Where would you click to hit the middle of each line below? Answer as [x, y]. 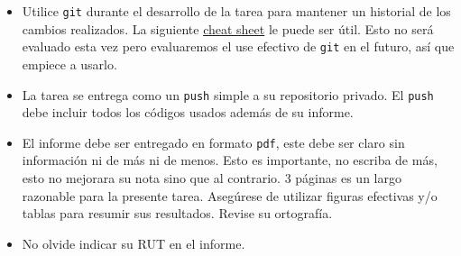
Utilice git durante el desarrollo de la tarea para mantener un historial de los [236, 11]
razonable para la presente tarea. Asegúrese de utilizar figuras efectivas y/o [230, 195]
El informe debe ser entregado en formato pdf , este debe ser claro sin [213, 142]
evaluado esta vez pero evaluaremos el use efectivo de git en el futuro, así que [238, 46]
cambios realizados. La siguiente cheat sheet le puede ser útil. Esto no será [228, 28]
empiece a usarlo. [69, 64]
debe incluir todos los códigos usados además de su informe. [188, 112]
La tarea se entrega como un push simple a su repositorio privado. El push [228, 94]
